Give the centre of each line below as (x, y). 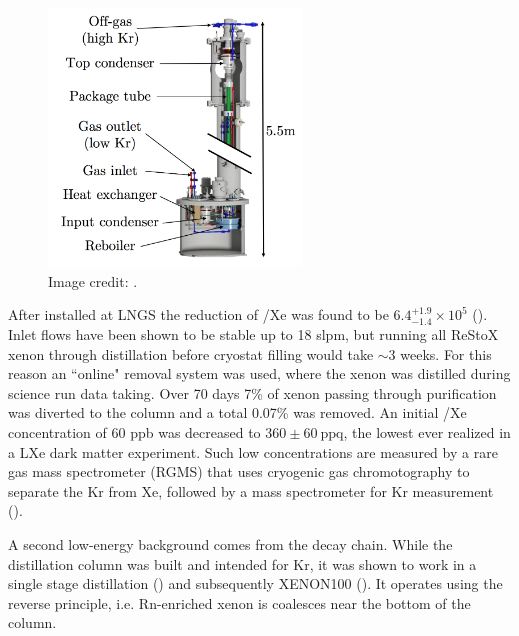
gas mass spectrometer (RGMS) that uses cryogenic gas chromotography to (239, 471)
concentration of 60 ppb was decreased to (134, 431)
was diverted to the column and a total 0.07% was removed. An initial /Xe (237, 412)
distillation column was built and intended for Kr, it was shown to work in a (242, 563)
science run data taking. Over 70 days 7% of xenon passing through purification (252, 392)
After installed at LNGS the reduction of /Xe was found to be (198, 314)
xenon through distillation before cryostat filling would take (191, 353)
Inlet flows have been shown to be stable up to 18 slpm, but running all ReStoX (253, 334)
